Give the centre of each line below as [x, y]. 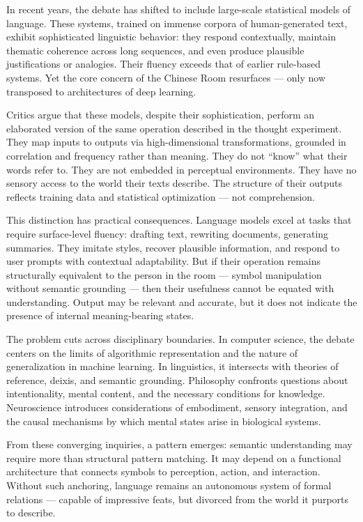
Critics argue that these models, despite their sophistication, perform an [161, 115]
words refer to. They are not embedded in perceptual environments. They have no [181, 169]
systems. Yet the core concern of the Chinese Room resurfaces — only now [166, 77]
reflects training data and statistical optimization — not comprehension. [161, 196]
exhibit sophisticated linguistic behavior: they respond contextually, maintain [171, 37]
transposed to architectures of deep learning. [101, 91]
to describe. [31, 513]
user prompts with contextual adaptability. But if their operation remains [164, 261]
